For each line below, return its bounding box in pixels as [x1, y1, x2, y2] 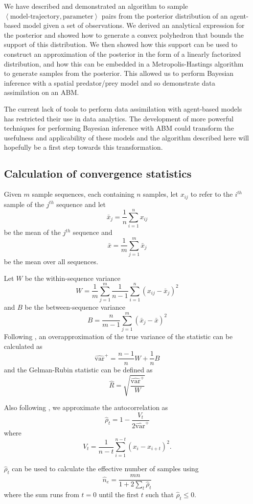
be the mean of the [4, 227, 61, 237]
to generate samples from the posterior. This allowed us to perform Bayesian [4, 68, 234, 78]
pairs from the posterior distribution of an [101, 10, 228, 21]
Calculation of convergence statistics [4, 166, 192, 181]
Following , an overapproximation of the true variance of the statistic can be [4, 331, 233, 342]
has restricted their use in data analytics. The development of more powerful [4, 113, 234, 123]
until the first [98, 489, 139, 500]
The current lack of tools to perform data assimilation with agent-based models [4, 103, 242, 114]
